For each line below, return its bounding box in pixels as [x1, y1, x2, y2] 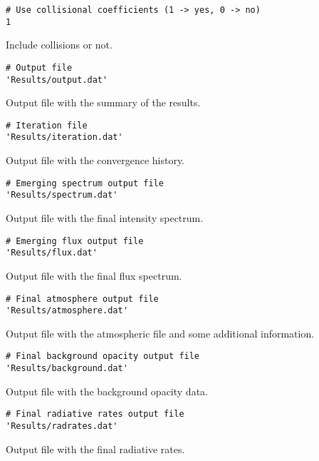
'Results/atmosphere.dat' [6, 305, 128, 316]
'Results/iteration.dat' [6, 132, 123, 143]
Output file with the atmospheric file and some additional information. [6, 325, 315, 340]
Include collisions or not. [6, 37, 113, 52]
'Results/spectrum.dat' [6, 190, 118, 201]
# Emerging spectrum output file [6, 178, 164, 188]
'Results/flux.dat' [6, 248, 98, 258]
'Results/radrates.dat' [6, 421, 118, 431]
